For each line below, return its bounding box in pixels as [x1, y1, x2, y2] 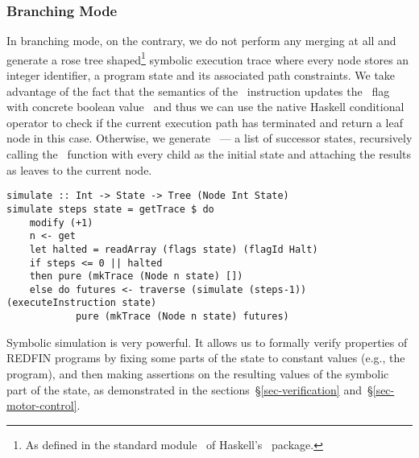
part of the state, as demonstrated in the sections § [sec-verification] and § [6, 381, 373, 398]
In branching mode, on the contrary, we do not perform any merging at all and [6, 32, 396, 49]
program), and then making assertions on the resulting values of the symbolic [6, 365, 389, 382]
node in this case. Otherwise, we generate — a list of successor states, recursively [6, 130, 413, 146]
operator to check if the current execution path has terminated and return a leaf [6, 113, 403, 130]
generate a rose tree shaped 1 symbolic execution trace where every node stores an [6, 48, 409, 68]
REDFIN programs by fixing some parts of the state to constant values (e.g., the [6, 349, 405, 366]
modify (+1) [29, 217, 93, 229]
